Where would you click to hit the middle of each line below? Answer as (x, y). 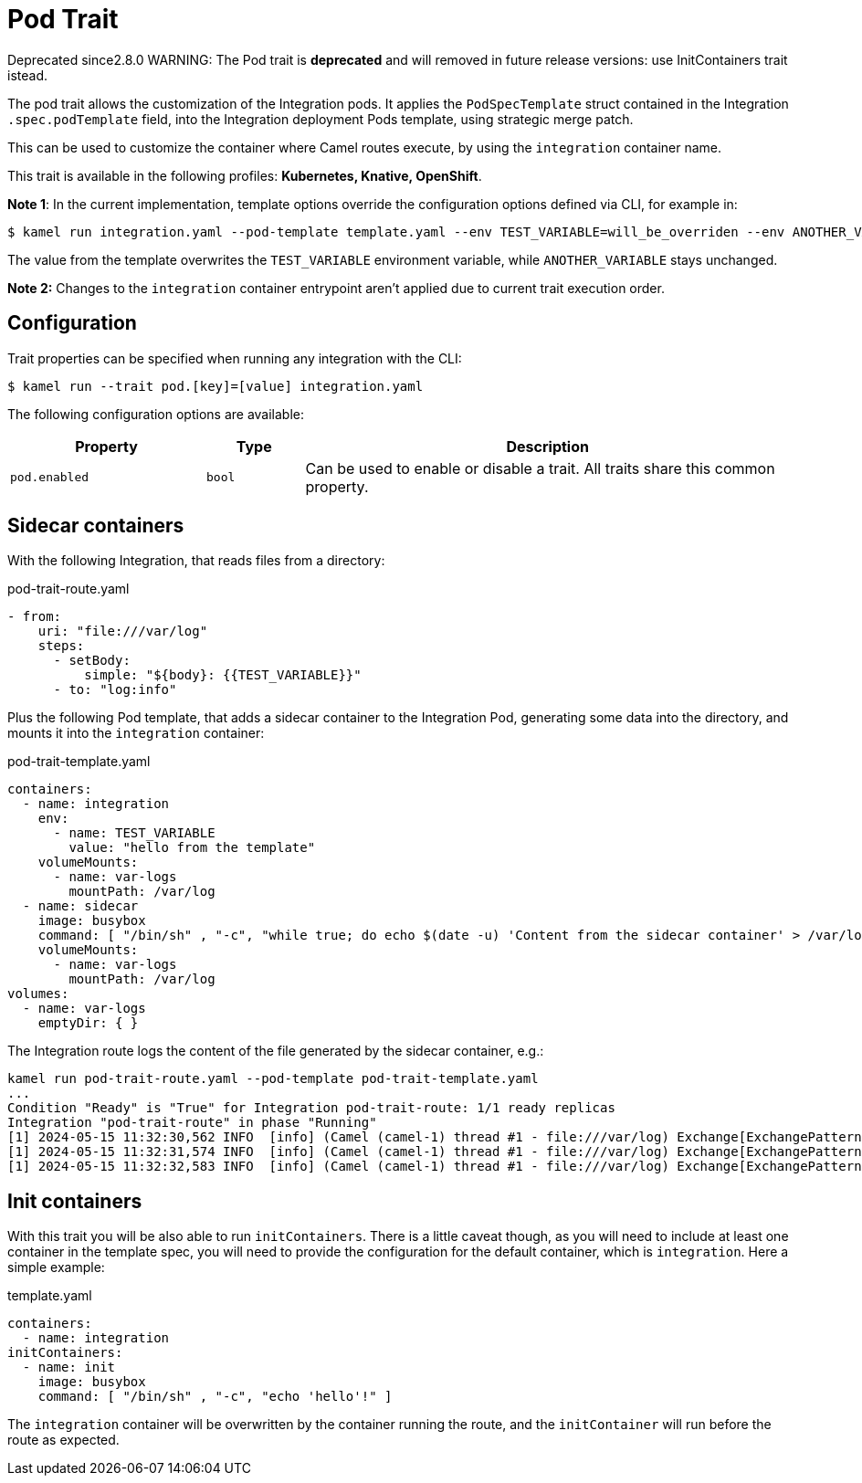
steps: (61, 646)
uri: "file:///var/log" (123, 631)
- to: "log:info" (115, 690)
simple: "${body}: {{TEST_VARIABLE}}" (223, 675)
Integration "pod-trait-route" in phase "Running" (192, 1123)
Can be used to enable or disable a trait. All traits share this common (540, 468)
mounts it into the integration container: (136, 733)
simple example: (56, 1267)
